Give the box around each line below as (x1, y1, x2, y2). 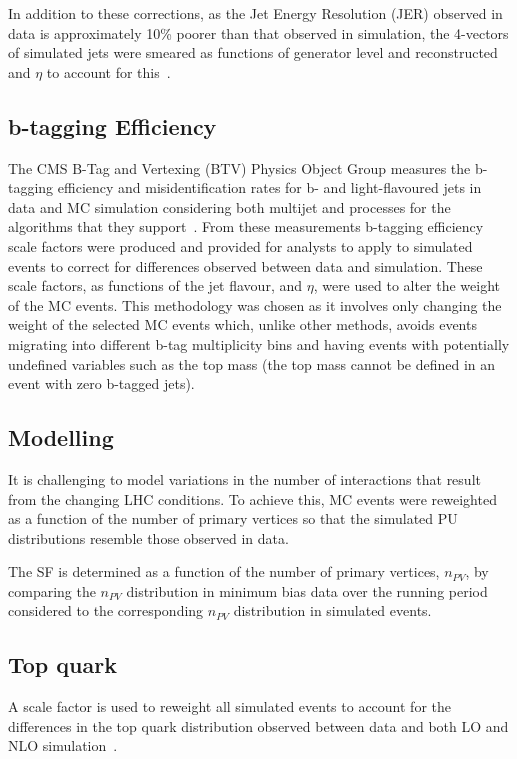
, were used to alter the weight (313, 275, 501, 296)
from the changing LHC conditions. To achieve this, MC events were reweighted (8, 488, 497, 509)
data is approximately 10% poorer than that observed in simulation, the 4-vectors (8, 22, 509, 43)
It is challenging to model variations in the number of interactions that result (8, 468, 481, 489)
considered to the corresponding (8, 600, 204, 621)
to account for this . (46, 61, 171, 82)
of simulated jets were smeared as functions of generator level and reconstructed (8, 42, 498, 63)
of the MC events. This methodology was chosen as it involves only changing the (8, 294, 502, 315)
